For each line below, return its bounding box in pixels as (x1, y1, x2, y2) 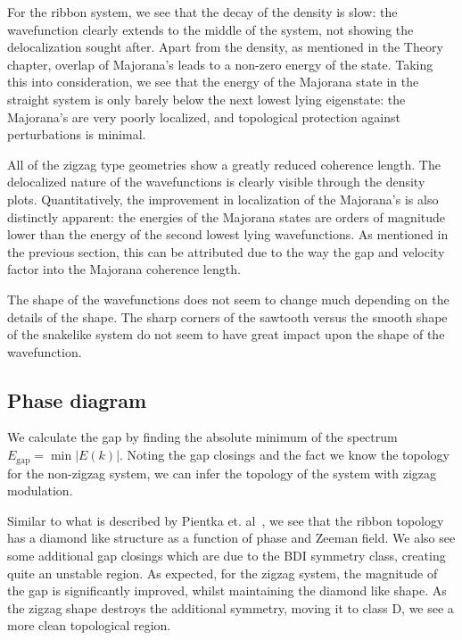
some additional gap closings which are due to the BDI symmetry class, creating (7, 545, 446, 564)
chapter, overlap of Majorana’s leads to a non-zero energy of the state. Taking (7, 54, 433, 73)
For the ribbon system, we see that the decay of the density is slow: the (7, 3, 398, 21)
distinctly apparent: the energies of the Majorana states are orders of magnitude (7, 207, 446, 226)
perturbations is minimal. (7, 125, 146, 144)
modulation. (7, 481, 73, 500)
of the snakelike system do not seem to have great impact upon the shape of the (7, 325, 445, 344)
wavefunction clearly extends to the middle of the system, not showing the (7, 20, 414, 38)
